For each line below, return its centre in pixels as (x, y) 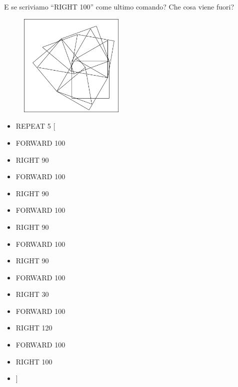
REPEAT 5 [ (35, 126)
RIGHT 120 (34, 328)
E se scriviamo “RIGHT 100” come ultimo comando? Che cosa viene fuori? (119, 7)
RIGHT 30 (32, 294)
